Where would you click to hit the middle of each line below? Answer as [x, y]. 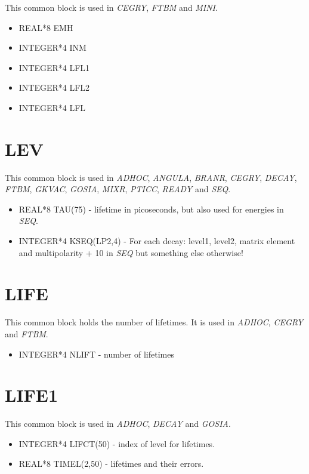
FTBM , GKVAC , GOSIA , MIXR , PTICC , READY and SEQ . [118, 189]
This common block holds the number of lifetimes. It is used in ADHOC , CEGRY [154, 322]
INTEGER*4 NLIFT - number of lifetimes [96, 354]
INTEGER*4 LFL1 [54, 67]
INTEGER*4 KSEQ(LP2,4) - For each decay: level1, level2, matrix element [157, 241]
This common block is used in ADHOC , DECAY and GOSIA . [118, 424]
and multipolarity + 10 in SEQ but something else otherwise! [131, 252]
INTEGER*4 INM [52, 47]
